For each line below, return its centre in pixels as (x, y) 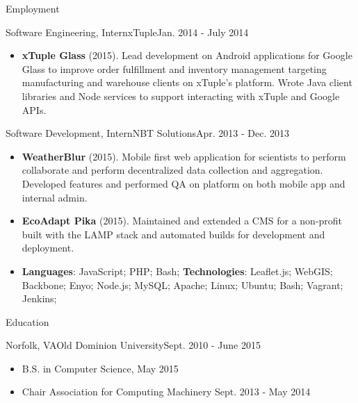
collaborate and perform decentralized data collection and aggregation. (172, 170)
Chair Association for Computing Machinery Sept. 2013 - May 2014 (166, 392)
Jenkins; (39, 298)
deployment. (48, 248)
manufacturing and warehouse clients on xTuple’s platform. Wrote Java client (187, 82)
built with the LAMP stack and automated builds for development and (173, 234)
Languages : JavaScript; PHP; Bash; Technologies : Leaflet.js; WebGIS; (177, 271)
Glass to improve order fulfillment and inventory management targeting (174, 68)
